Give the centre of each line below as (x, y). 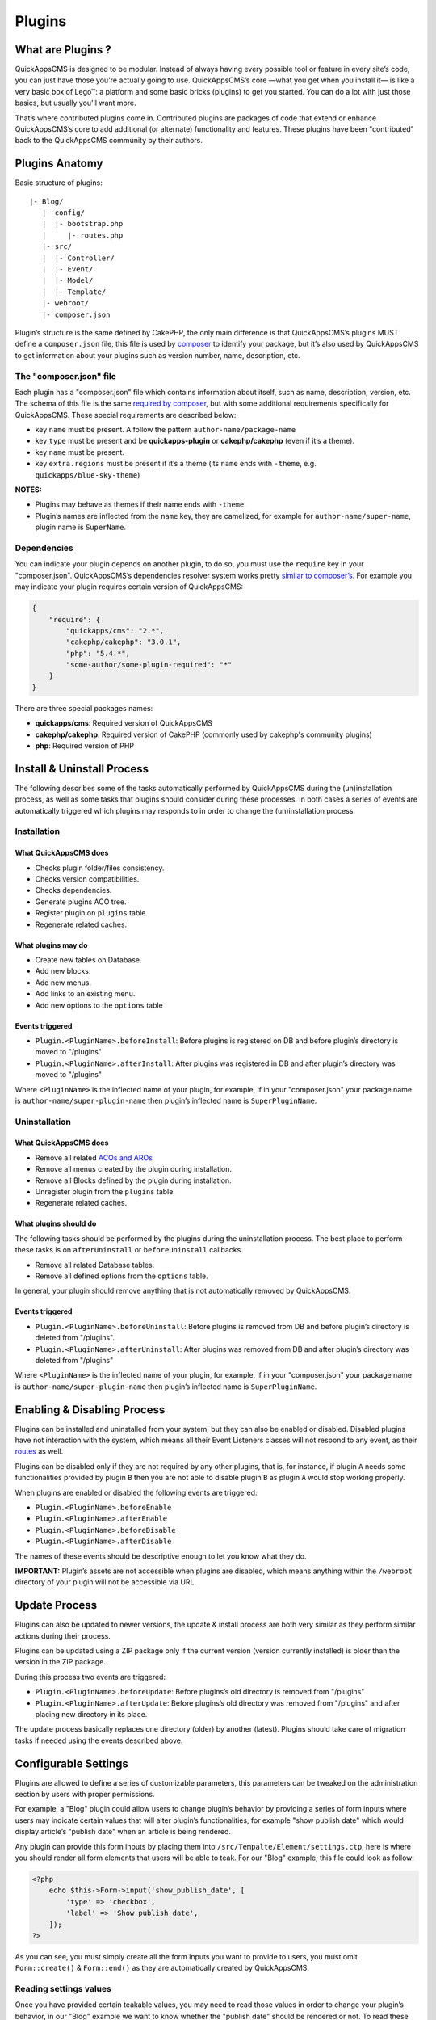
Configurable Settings (72, 1763)
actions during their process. (63, 1635)
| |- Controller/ (78, 258)
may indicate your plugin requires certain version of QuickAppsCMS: (129, 587)
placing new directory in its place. (91, 1714)
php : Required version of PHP (85, 746)
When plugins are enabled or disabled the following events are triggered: (136, 1492)
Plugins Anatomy (59, 164)
